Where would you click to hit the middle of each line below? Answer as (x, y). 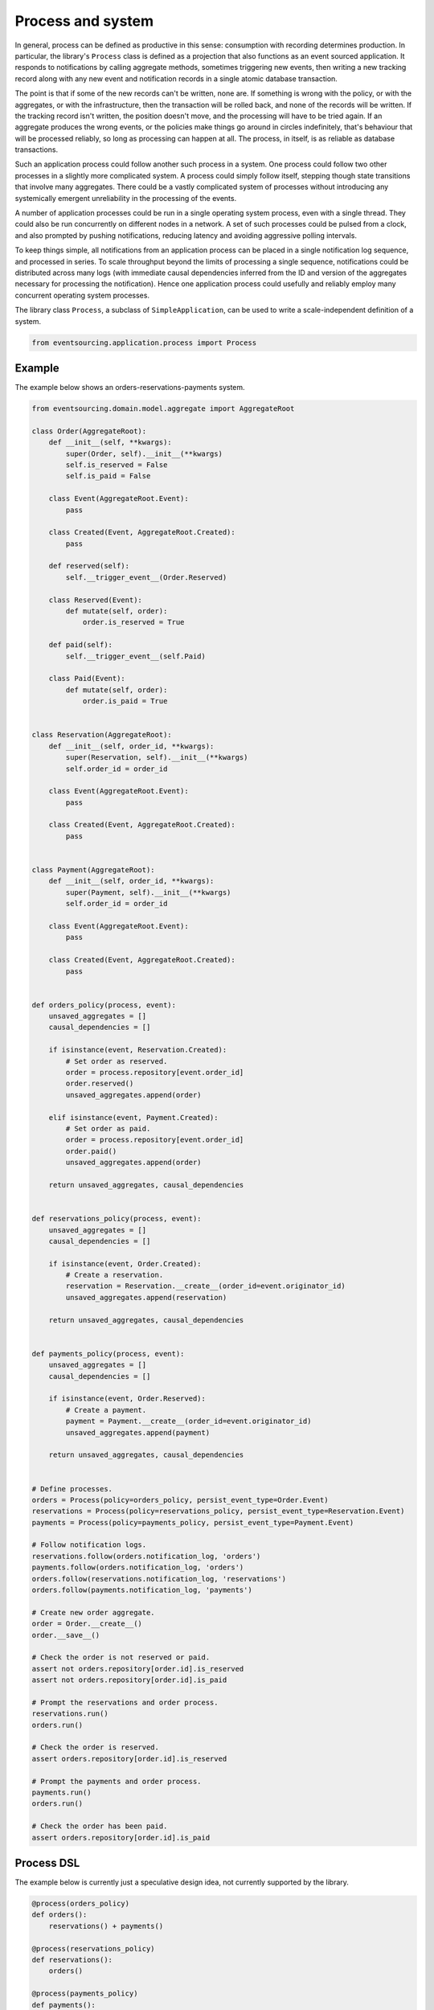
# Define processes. (72, 1489)
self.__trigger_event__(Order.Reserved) (146, 577)
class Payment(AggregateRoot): (94, 870)
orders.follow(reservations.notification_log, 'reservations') (159, 1579)
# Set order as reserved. (117, 1061)
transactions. (37, 150)
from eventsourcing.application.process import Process (144, 343)
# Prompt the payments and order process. (117, 1781)
